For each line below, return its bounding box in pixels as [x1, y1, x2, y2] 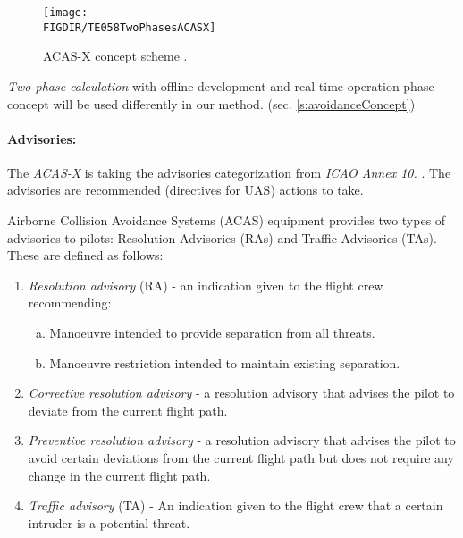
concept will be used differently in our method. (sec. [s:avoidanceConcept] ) [7, 94, 416, 113]
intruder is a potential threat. [28, 513, 190, 532]
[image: [43, 6, 88, 19]
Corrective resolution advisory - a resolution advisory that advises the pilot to [28, 383, 455, 402]
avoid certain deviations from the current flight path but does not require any [28, 449, 454, 467]
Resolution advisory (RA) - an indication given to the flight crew [28, 275, 383, 294]
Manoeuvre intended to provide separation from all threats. [49, 324, 375, 342]
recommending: [28, 293, 112, 312]
